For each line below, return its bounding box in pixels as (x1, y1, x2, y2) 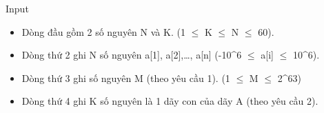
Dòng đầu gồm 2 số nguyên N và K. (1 (21, 24, 185, 39)
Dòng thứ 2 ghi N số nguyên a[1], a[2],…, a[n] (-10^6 (21, 48, 242, 62)
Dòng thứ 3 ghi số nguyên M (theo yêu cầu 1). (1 (21, 70, 230, 85)
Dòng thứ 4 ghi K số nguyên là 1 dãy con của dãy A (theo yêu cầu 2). (21, 94, 318, 108)
